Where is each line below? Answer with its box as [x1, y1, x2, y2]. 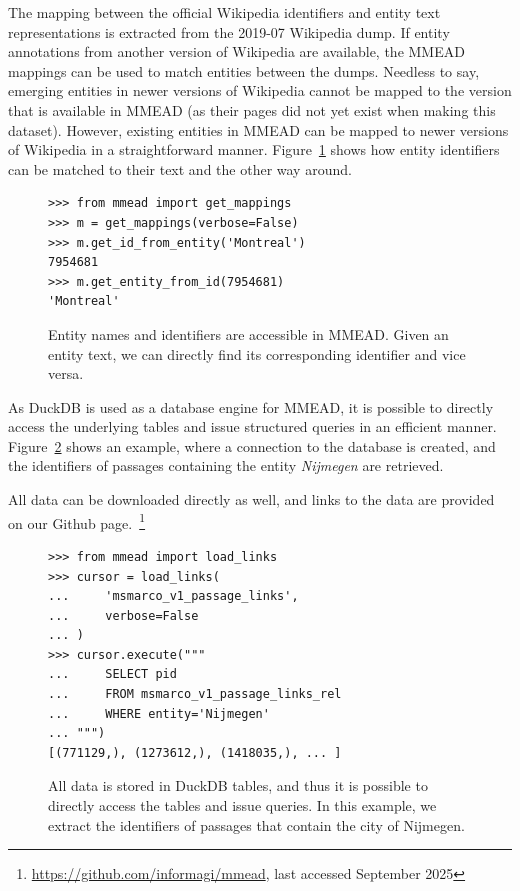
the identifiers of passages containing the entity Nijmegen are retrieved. [8, 455, 444, 476]
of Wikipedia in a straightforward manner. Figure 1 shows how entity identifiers [8, 139, 500, 160]
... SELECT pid [48, 667, 177, 682]
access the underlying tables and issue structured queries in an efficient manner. [8, 416, 497, 437]
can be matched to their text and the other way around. [8, 158, 352, 179]
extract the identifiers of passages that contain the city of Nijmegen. [48, 814, 465, 835]
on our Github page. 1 [8, 509, 146, 533]
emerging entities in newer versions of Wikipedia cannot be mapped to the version [8, 80, 512, 101]
